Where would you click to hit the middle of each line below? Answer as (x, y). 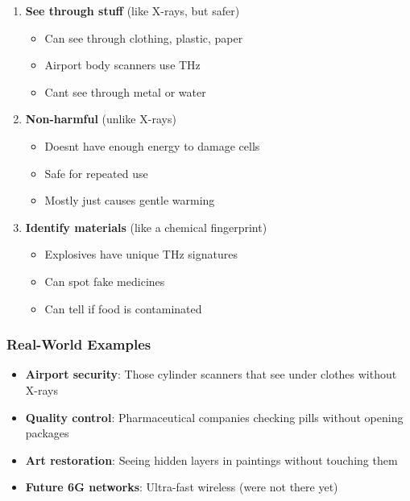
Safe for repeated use (96, 173)
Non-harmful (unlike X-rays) (101, 119)
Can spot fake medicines (105, 281)
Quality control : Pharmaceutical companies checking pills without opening (214, 417)
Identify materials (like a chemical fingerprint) (146, 227)
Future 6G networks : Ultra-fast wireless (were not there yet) (182, 487)
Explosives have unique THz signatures (141, 254)
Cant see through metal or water (125, 91)
